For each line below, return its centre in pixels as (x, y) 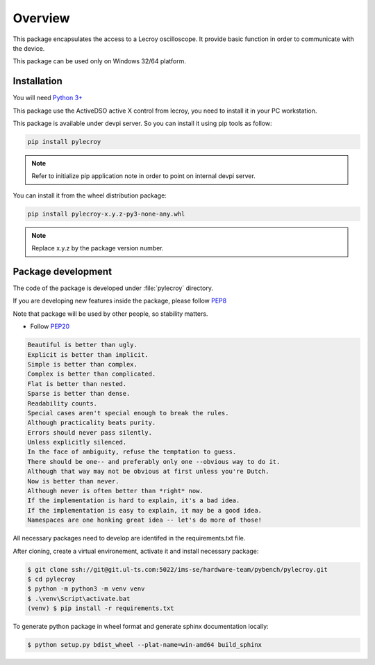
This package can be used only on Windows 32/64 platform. (100, 61)
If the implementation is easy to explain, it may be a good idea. (145, 510)
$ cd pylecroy (51, 579)
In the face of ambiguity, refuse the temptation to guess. (132, 452)
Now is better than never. (73, 481)
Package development (62, 271)
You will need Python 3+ (48, 98)
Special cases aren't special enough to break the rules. (128, 413)
